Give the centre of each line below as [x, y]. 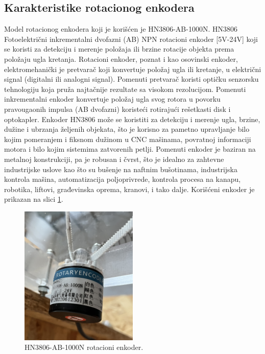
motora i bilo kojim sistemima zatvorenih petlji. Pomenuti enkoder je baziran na [130, 149]
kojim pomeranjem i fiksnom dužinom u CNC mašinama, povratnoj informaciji [128, 139]
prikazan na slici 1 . [34, 199]
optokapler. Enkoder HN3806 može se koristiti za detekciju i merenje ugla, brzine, [132, 119]
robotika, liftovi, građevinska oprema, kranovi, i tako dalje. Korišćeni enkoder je [129, 189]
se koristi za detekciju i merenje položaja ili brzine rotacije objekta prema [119, 49]
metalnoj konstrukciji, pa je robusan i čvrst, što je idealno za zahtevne [114, 159]
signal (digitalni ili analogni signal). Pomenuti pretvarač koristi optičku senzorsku [131, 79]
